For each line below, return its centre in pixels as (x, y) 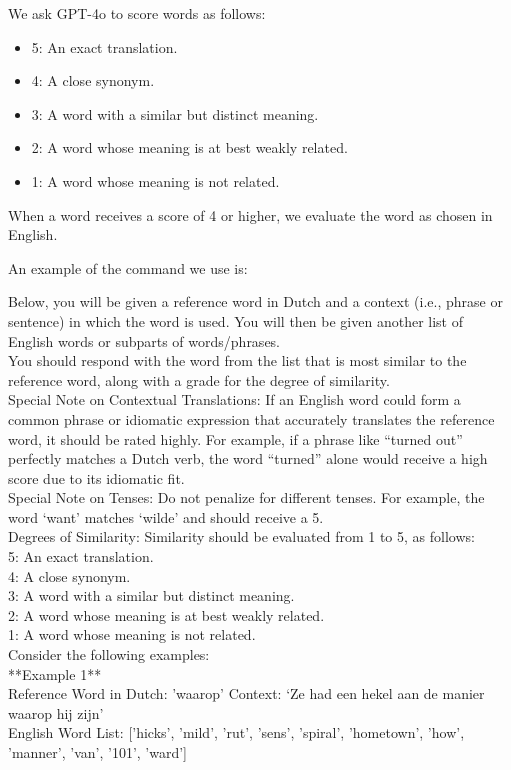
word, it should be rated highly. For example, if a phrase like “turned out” (235, 438)
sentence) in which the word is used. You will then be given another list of (235, 320)
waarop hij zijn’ (56, 712)
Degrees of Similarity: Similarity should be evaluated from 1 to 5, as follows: (241, 536)
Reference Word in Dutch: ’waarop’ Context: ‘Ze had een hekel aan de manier (246, 693)
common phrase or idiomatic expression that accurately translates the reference (251, 418)
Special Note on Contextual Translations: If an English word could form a (234, 399)
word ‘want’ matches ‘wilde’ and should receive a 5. (166, 516)
